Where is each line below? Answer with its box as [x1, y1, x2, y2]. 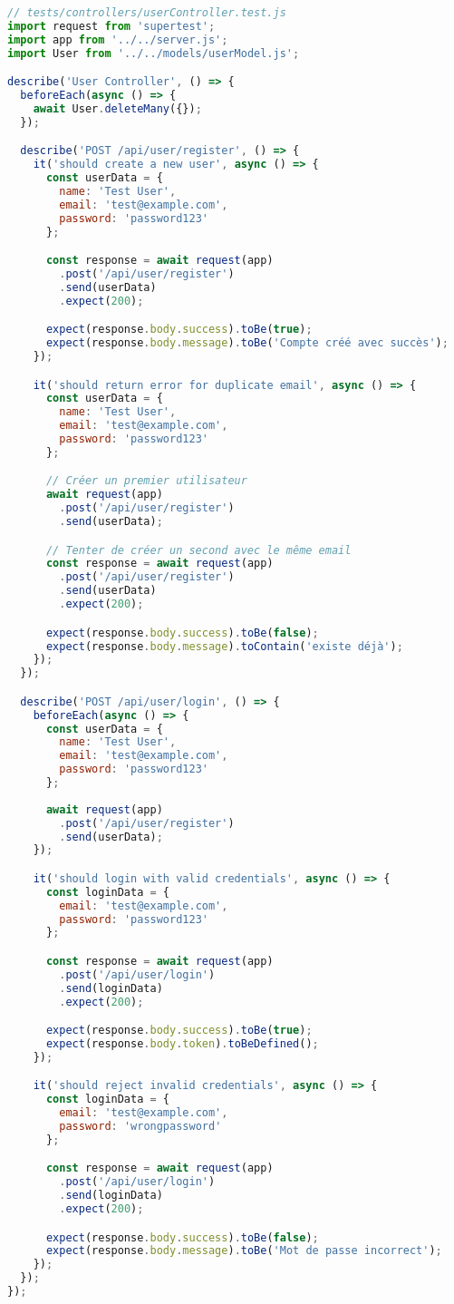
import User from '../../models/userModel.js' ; [7, 46, 300, 60]
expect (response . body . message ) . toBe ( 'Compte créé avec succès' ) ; [45, 336, 449, 350]
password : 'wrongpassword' [59, 1120, 222, 1134]
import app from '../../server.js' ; [7, 33, 228, 46]
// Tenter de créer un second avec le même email [45, 543, 352, 557]
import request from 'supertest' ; [7, 19, 216, 33]
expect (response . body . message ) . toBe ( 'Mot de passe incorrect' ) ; [45, 1244, 442, 1258]
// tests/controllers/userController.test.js [7, 6, 286, 19]
